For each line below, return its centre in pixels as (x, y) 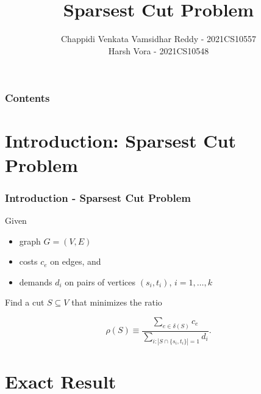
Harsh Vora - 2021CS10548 (159, 50)
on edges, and (76, 261)
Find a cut (25, 302)
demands (36, 281)
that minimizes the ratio (117, 302)
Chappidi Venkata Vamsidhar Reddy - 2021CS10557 (158, 39)
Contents (27, 98)
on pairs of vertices (100, 281)
